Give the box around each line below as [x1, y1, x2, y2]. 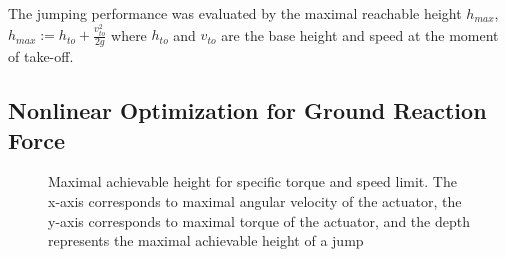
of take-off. [8, 46, 74, 67]
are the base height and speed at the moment [221, 24, 499, 45]
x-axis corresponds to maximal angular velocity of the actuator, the [48, 191, 462, 212]
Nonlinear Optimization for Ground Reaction [8, 95, 487, 126]
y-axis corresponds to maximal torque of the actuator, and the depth [48, 210, 470, 231]
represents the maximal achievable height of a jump [48, 230, 364, 251]
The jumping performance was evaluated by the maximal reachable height [8, 3, 462, 23]
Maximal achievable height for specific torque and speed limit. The [48, 171, 457, 192]
